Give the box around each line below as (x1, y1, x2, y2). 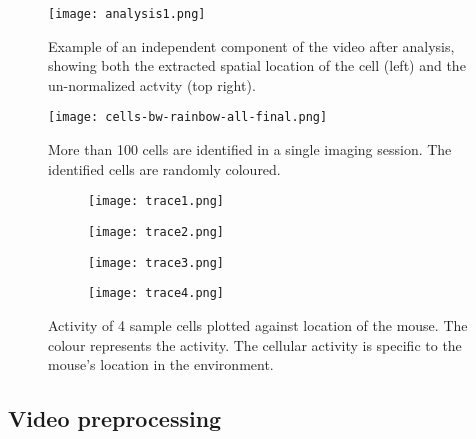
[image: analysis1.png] (48, 7, 206, 21)
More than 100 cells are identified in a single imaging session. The (48, 139, 452, 160)
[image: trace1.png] (88, 194, 225, 209)
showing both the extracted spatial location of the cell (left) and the (48, 55, 466, 76)
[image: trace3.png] (88, 255, 225, 270)
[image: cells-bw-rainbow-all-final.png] (48, 110, 328, 125)
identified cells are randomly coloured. (48, 158, 281, 179)
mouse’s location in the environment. (48, 354, 274, 375)
